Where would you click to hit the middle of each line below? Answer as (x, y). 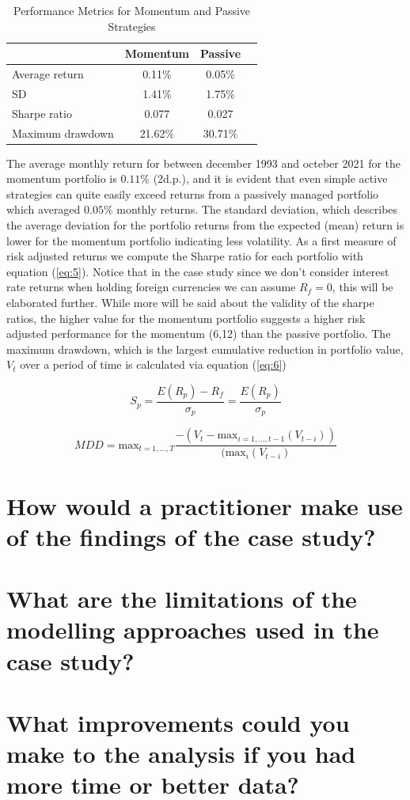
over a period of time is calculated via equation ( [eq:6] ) (153, 364)
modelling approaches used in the (193, 629)
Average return (48, 74)
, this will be (363, 287)
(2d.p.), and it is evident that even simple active (270, 178)
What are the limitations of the (182, 599)
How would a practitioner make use (205, 505)
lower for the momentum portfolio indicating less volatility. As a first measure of (201, 240)
